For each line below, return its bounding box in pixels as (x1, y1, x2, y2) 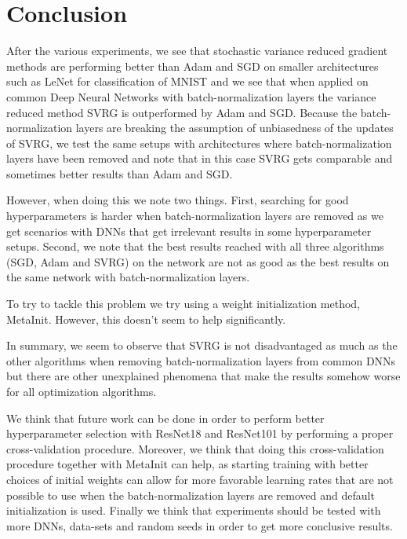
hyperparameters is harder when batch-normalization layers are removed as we (6, 207, 383, 224)
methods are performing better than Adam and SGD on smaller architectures (6, 57, 379, 74)
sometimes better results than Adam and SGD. (6, 165, 233, 181)
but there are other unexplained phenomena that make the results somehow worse (6, 368, 401, 384)
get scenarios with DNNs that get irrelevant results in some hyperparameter (6, 222, 372, 239)
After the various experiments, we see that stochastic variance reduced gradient (6, 42, 388, 59)
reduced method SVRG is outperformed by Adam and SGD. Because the (6, 104, 358, 120)
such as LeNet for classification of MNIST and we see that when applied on (6, 73, 369, 90)
